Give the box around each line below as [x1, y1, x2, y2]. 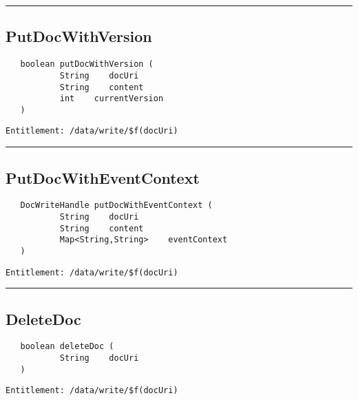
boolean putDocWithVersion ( [20, 59, 154, 70]
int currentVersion [59, 94, 164, 104]
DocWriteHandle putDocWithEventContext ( [20, 200, 213, 211]
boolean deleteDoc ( [20, 341, 114, 352]
